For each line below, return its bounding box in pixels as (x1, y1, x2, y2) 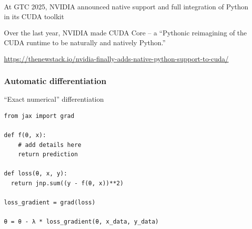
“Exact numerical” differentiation (4, 94, 104, 104)
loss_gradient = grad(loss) (4, 199, 96, 206)
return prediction (18, 151, 78, 158)
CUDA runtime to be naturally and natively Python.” (4, 37, 166, 47)
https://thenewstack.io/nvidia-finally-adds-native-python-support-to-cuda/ (4, 54, 229, 64)
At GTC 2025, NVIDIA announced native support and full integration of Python (4, 1, 249, 11)
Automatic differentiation (4, 74, 107, 86)
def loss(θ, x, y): (4, 170, 67, 177)
